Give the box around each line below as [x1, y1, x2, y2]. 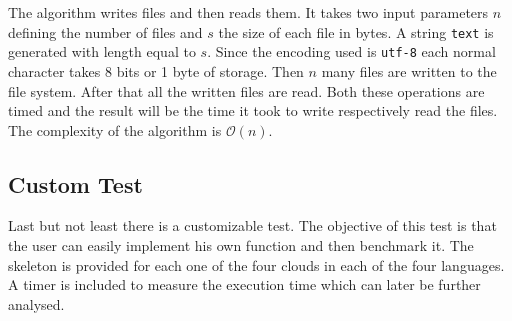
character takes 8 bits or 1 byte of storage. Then [8, 60, 304, 81]
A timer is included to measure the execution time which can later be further [8, 274, 481, 295]
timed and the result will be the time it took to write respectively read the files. [8, 100, 498, 121]
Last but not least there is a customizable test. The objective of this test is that [8, 215, 497, 236]
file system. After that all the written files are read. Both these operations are [8, 80, 485, 101]
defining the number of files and [8, 21, 203, 42]
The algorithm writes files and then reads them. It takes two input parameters [8, 2, 489, 22]
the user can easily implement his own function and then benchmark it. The [8, 235, 474, 256]
